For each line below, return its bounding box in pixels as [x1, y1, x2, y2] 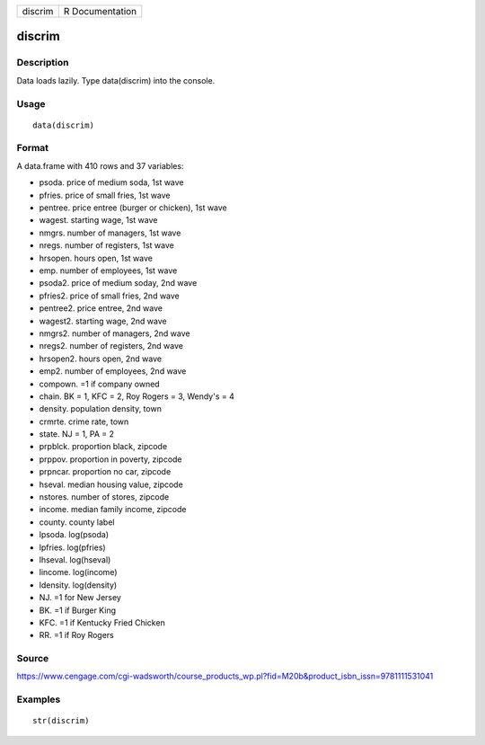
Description [16, 57, 69, 69]
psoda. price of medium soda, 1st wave [39, 177, 184, 188]
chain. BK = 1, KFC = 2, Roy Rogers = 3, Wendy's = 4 [39, 391, 235, 402]
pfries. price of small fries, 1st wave [39, 190, 171, 200]
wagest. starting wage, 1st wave [39, 215, 158, 226]
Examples [16, 693, 61, 705]
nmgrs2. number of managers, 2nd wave [39, 328, 190, 339]
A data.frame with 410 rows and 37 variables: [16, 160, 184, 171]
